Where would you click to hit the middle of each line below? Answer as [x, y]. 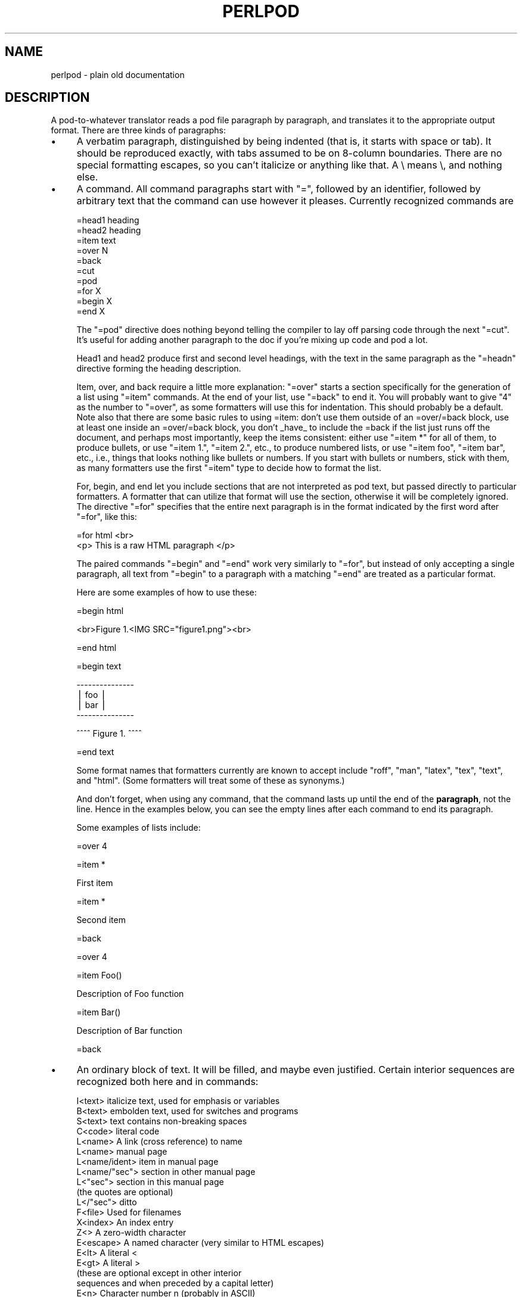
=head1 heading [108, 220]
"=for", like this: [107, 517]
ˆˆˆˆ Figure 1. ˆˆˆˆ [109, 734]
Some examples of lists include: [139, 828]
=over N [92, 251]
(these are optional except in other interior [159, 1273]
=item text [96, 241]
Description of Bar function [130, 1031]
